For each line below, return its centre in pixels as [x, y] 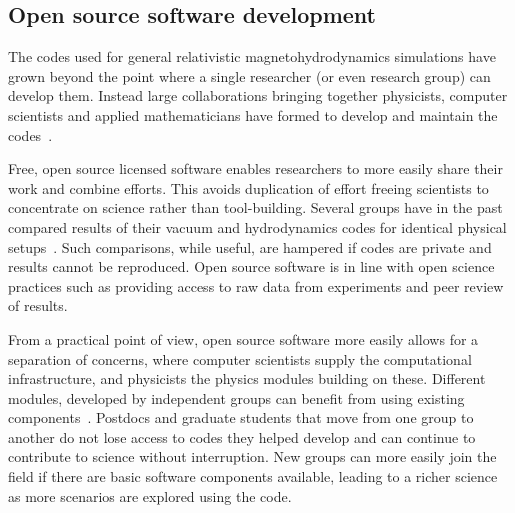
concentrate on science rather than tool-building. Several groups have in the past [255, 207]
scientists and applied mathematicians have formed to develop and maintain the [253, 114]
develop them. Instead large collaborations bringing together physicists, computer [258, 95]
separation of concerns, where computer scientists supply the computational [240, 358]
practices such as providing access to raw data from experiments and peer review [256, 285]
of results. [38, 305]
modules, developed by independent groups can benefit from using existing [236, 397]
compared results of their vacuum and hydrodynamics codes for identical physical [257, 226]
